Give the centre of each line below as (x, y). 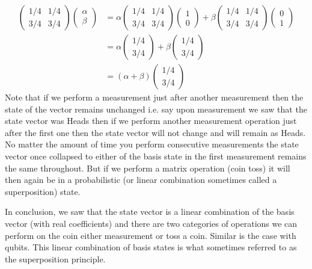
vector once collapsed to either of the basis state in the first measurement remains (156, 156)
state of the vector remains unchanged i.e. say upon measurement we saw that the (156, 109)
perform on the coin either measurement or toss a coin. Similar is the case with (151, 235)
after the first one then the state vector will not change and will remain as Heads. (155, 132)
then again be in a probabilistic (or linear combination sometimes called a (141, 180)
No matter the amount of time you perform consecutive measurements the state (152, 144)
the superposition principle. (55, 258)
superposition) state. (43, 191)
